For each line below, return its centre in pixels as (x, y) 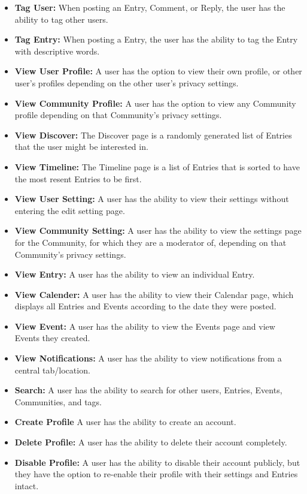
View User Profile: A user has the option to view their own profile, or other (158, 71)
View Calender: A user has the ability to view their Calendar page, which (154, 294)
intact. (27, 485)
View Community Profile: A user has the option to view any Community (155, 103)
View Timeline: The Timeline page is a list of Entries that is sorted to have (157, 166)
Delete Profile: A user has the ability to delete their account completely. (151, 442)
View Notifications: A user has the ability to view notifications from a (148, 358)
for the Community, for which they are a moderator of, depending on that (151, 242)
